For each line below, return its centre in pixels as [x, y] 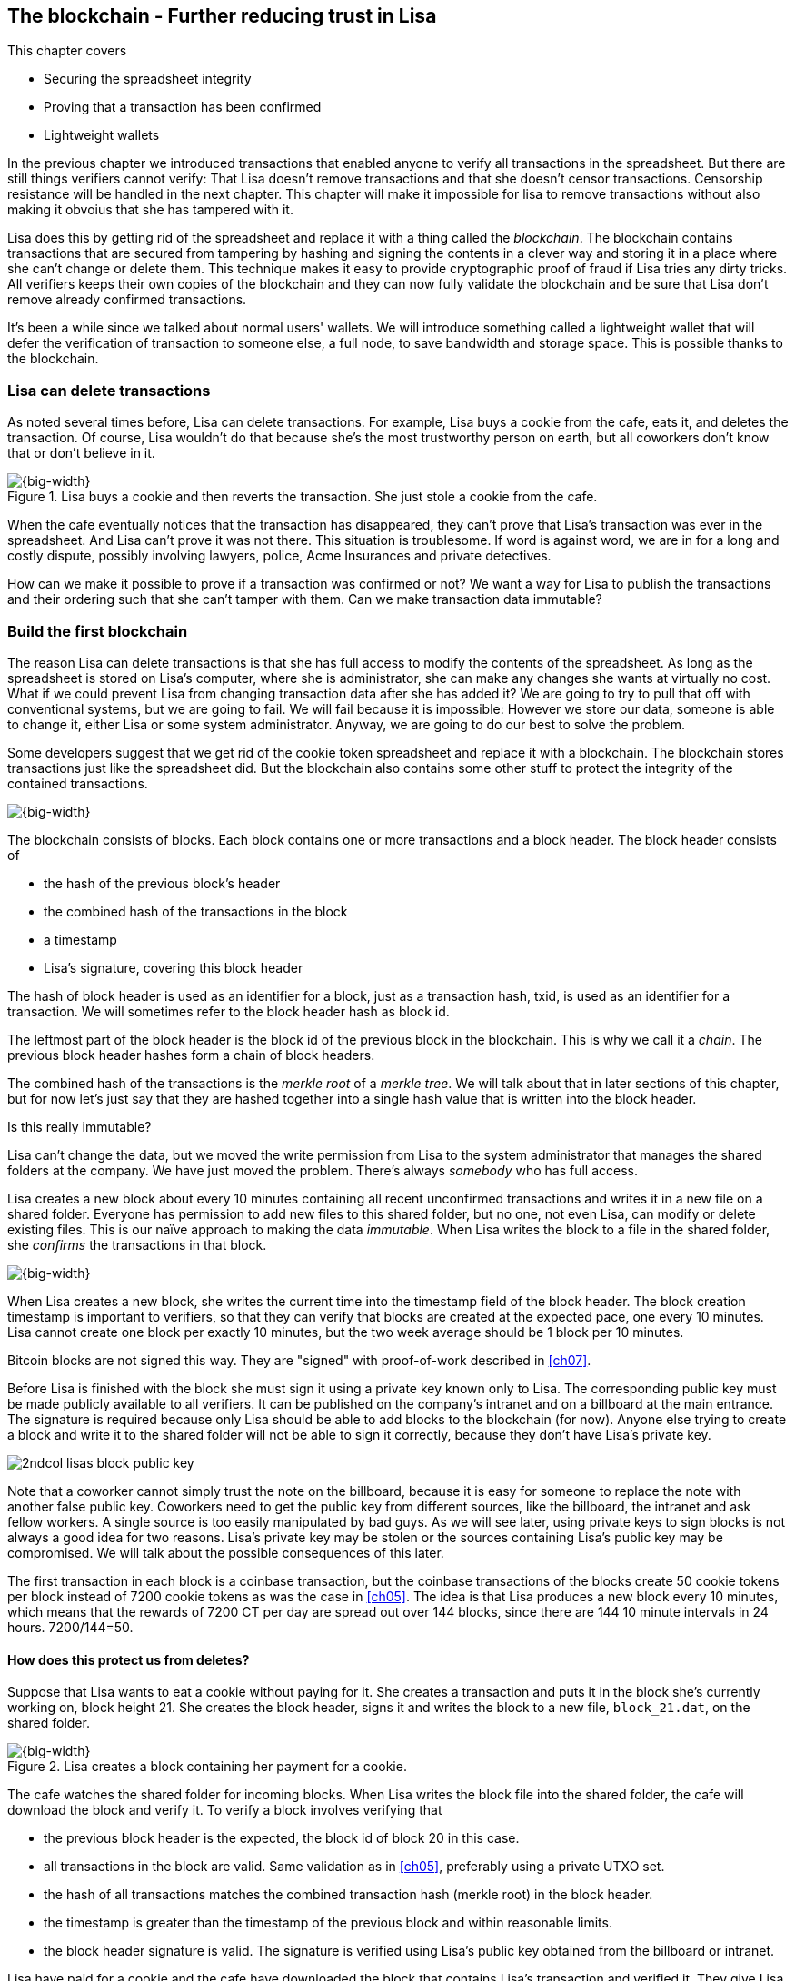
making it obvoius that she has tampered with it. [150, 210]
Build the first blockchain [98, 631]
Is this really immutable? [79, 1126]
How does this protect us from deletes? [129, 1659]
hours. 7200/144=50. [70, 1627]
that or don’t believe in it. [81, 453]
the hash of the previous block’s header [162, 883]
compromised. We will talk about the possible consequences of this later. [226, 1552]
